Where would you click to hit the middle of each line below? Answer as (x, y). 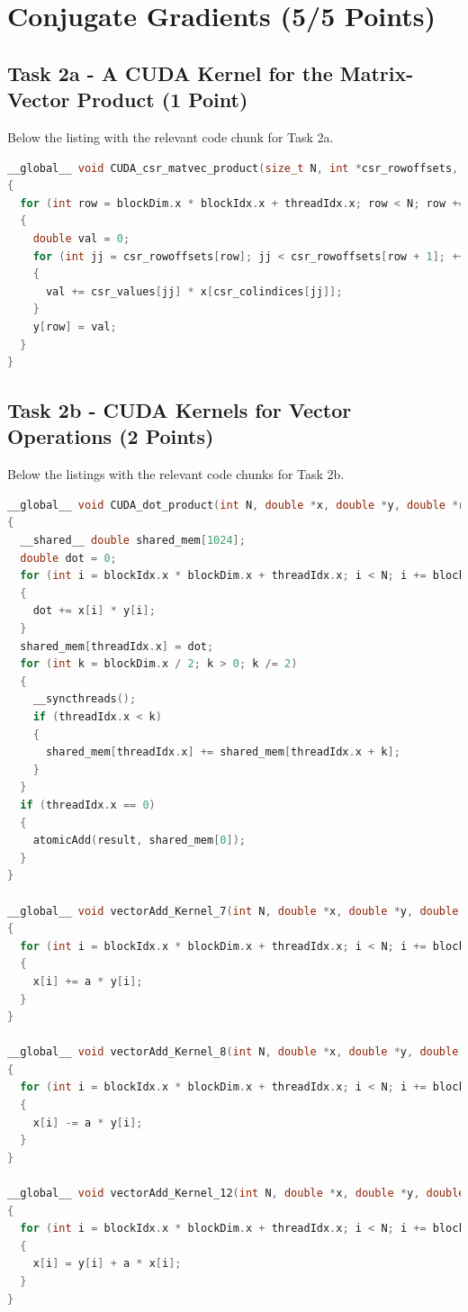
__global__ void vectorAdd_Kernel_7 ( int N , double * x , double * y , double (233, 911)
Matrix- (377, 72)
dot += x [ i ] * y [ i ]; (94, 611)
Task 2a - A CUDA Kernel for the (170, 72)
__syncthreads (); (85, 699)
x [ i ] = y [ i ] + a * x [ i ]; (107, 1264)
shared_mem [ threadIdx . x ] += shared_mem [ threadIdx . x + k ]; (223, 752)
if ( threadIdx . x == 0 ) (88, 805)
